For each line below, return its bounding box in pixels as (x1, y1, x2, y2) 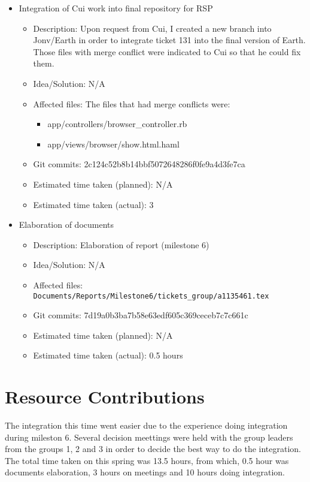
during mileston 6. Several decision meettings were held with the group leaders (5, 430, 293, 443)
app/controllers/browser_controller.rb (47, 118, 187, 130)
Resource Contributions (5, 384, 205, 409)
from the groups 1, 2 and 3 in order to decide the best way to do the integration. (5, 442, 302, 455)
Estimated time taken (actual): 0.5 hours (33, 349, 183, 361)
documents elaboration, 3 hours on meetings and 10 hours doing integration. (5, 466, 285, 478)
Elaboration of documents (19, 218, 114, 231)
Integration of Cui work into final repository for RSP (19, 2, 213, 14)
